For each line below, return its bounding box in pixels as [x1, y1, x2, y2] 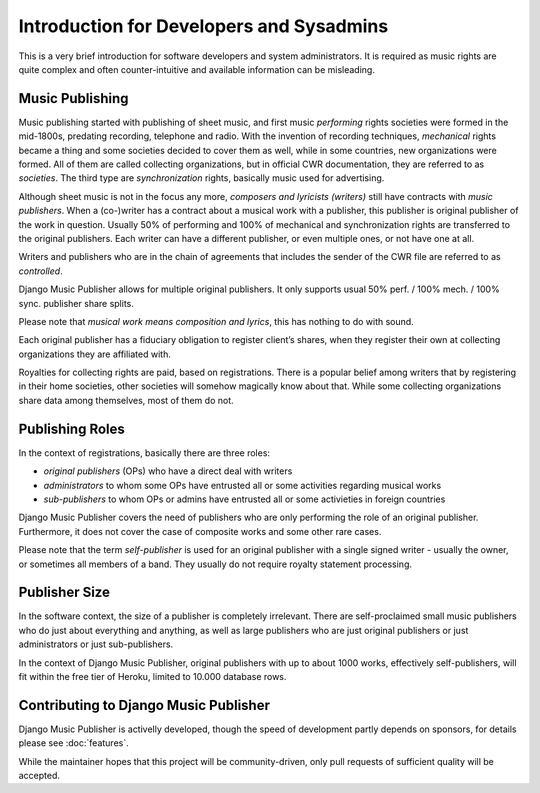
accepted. [18, 770, 60, 782]
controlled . [18, 265, 64, 277]
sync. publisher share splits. [18, 297, 135, 309]
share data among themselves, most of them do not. [18, 394, 234, 406]
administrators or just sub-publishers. [18, 638, 174, 650]
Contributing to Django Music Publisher [18, 696, 270, 714]
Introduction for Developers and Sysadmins [18, 15, 389, 37]
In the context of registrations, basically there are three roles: [18, 446, 270, 459]
